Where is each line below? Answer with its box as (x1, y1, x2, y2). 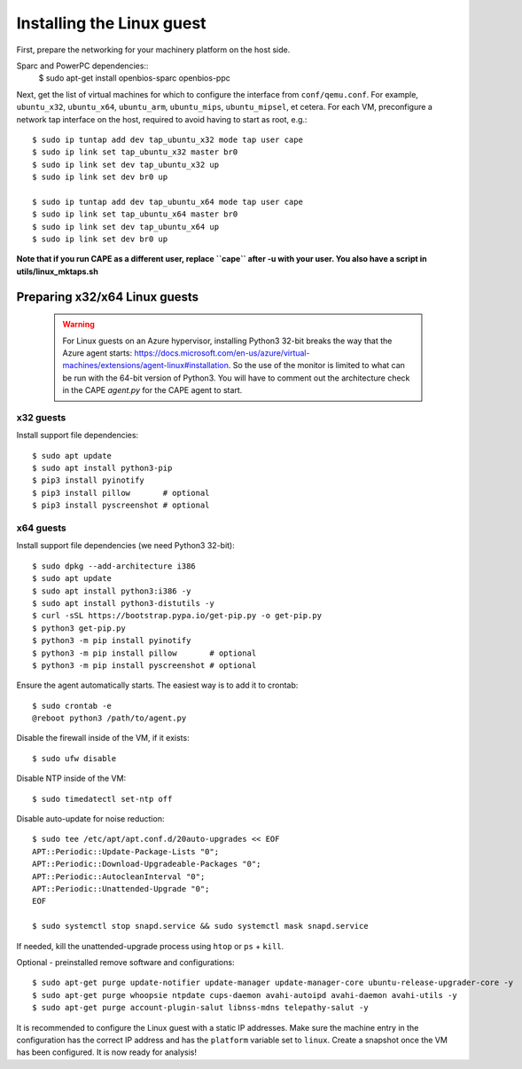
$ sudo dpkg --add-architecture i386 (32, 561, 197, 571)
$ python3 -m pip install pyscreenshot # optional (32, 660, 257, 670)
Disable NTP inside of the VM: (16, 773, 127, 784)
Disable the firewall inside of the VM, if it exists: (16, 733, 190, 743)
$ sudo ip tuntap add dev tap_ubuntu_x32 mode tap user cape (32, 134, 303, 145)
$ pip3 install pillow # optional (32, 488, 210, 498)
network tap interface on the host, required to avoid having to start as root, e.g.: (16, 114, 308, 124)
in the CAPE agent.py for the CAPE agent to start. (62, 385, 243, 396)
